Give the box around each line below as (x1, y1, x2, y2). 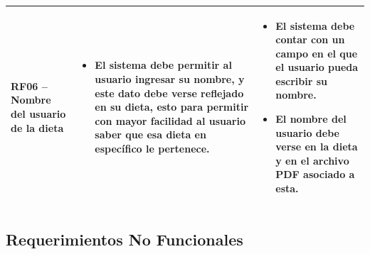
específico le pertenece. (95, 141, 210, 156)
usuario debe (275, 125, 339, 140)
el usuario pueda (275, 60, 359, 74)
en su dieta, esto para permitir (95, 99, 249, 114)
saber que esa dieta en (95, 127, 206, 142)
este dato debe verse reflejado (95, 85, 244, 100)
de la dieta (11, 120, 64, 135)
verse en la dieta (275, 139, 358, 154)
